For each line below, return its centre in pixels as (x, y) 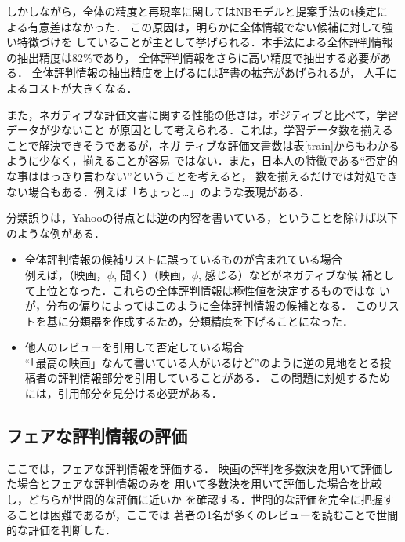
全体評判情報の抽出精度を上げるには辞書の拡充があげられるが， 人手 (209, 73)
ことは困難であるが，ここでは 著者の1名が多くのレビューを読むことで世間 (208, 514)
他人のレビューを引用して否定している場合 (134, 347)
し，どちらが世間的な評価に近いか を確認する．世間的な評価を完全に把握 (195, 499)
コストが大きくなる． (83, 87)
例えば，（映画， (66, 274)
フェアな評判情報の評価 (97, 436)
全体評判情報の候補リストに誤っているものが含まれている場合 (183, 259)
